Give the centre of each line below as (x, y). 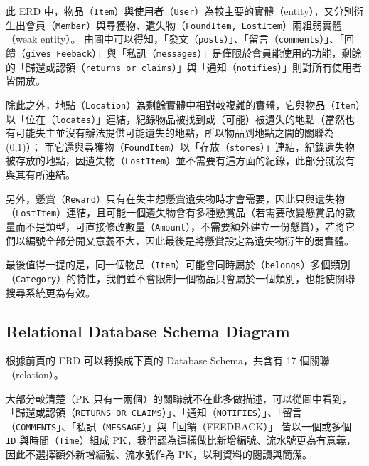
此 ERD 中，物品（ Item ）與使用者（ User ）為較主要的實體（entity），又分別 (180, 11)
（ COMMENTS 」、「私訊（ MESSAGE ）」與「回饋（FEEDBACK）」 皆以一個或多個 (178, 426)
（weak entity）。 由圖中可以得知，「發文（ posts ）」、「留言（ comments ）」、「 (175, 39)
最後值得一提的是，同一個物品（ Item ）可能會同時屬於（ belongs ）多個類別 (178, 264)
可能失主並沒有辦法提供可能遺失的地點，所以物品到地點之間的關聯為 (175, 133)
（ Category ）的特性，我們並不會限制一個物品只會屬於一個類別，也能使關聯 (181, 278)
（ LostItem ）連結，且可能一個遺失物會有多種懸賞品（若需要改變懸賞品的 (176, 212)
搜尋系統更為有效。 (50, 292)
